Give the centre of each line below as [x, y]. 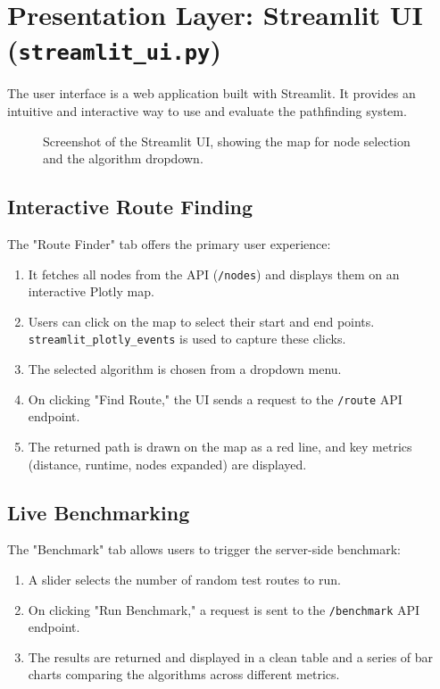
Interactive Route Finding [130, 207]
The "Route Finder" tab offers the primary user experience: [169, 244]
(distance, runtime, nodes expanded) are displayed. [167, 464]
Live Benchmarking [99, 512]
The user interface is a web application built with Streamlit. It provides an [212, 93]
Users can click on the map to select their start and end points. [201, 321]
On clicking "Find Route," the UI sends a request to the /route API [215, 398]
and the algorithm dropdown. [123, 158]
